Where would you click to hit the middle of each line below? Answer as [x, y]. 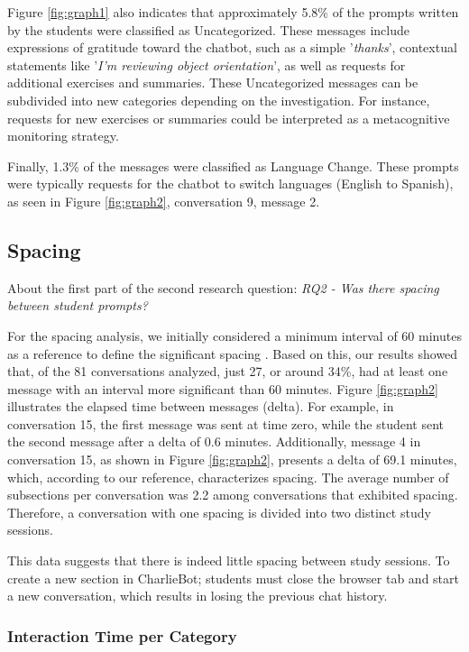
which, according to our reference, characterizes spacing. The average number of [228, 477]
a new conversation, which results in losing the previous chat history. [198, 596]
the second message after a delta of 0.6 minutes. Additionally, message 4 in [214, 441]
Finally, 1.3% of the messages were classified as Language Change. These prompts [233, 165]
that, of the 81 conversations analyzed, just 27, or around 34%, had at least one [228, 371]
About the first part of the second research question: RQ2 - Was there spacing [223, 287]
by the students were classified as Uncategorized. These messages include [208, 29]
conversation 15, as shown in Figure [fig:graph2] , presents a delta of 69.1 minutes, [232, 459]
